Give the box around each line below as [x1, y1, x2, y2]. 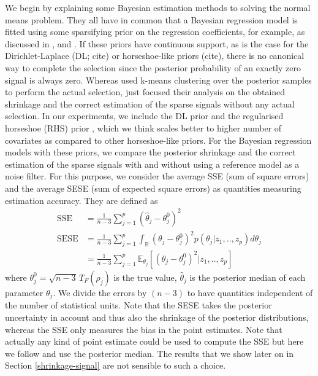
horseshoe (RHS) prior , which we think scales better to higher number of [5, 121, 282, 134]
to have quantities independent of [187, 286, 313, 299]
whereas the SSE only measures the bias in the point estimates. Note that [5, 323, 282, 335]
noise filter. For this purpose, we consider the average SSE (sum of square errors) [5, 170, 309, 182]
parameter [5, 286, 44, 299]
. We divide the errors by [53, 286, 147, 299]
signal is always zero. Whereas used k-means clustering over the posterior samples [5, 73, 312, 86]
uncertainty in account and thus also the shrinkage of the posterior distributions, [5, 311, 309, 324]
